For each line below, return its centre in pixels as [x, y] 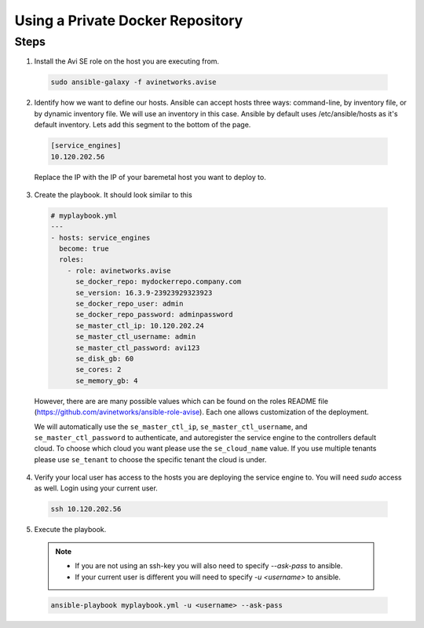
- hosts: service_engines [101, 237]
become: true [84, 249]
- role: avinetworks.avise [119, 270]
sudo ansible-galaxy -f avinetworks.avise [133, 82]
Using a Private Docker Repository [129, 20]
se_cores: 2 [99, 370]
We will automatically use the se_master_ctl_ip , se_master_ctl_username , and [171, 426]
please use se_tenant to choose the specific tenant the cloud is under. [150, 459]
